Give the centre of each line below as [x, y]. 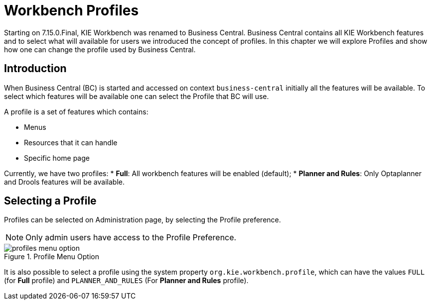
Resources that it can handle [71, 142]
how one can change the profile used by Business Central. [100, 49]
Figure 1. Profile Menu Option [52, 257]
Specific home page [57, 158]
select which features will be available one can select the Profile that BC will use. [137, 96]
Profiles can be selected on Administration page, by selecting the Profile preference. [143, 220]
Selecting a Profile [50, 201]
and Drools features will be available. [64, 182]
